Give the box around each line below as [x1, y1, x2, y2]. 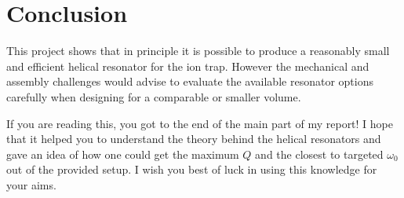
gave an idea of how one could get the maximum [6, 145, 239, 162]
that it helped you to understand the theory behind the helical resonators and [6, 130, 381, 147]
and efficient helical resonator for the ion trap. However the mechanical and [6, 57, 369, 74]
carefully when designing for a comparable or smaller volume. [6, 88, 301, 104]
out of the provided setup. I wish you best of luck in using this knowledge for [6, 161, 377, 178]
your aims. [6, 176, 56, 192]
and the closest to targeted [255, 145, 384, 162]
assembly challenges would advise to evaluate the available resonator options [6, 73, 373, 90]
